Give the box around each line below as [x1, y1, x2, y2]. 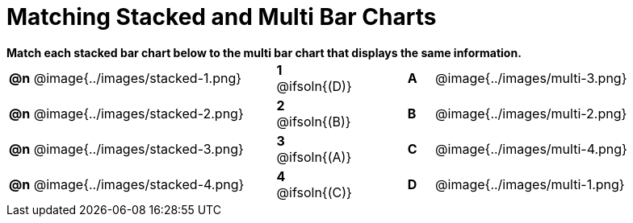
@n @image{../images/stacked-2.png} [9, 105, 244, 122]
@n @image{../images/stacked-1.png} [9, 69, 242, 86]
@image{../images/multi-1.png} [435, 176, 625, 192]
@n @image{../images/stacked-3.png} [9, 140, 244, 157]
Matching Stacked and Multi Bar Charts [6, 3, 437, 31]
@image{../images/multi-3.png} [435, 69, 627, 86]
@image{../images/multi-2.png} [435, 105, 627, 122]
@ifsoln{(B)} [276, 113, 351, 130]
